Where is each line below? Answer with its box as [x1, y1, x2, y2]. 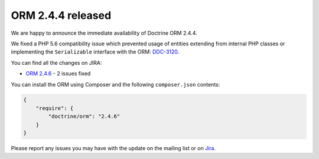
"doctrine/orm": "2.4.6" [48, 113, 121, 120]
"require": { [35, 105, 74, 111]
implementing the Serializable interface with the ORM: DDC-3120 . [11, 48, 180, 55]
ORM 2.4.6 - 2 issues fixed [25, 70, 91, 77]
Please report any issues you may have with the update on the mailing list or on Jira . [11, 145, 216, 152]
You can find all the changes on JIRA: [11, 59, 102, 66]
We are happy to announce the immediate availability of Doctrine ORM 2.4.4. [11, 29, 197, 37]
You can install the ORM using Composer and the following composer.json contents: [11, 81, 220, 88]
